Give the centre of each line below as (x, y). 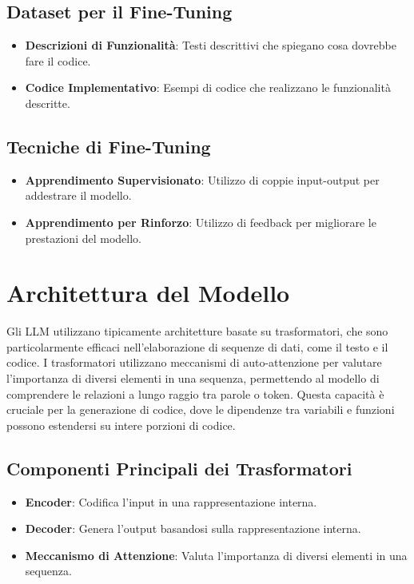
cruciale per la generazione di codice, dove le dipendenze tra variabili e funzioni (201, 409)
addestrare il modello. (78, 195)
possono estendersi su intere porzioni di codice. (121, 425)
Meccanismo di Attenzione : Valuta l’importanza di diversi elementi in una (216, 555)
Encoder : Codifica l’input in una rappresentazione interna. (171, 501)
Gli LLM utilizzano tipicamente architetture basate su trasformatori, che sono (197, 331)
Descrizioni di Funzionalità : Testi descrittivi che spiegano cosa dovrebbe (211, 45)
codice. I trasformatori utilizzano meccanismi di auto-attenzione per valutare (194, 362)
